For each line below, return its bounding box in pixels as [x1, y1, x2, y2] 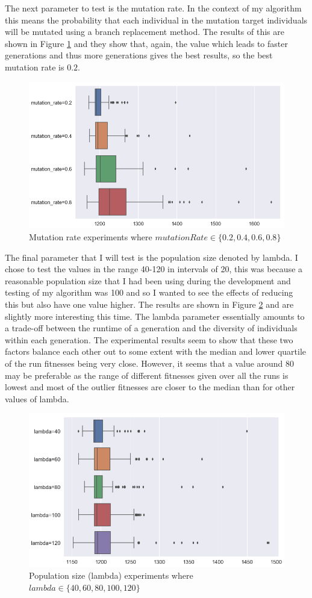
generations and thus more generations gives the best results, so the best [5, 49, 273, 61]
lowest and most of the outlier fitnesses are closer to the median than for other [5, 381, 295, 393]
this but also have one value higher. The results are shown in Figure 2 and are [5, 297, 294, 310]
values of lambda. [5, 392, 69, 405]
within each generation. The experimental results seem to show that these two [5, 333, 293, 346]
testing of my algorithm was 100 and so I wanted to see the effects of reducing [5, 286, 293, 299]
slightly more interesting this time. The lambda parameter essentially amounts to [5, 310, 305, 322]
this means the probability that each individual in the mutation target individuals [5, 13, 308, 26]
